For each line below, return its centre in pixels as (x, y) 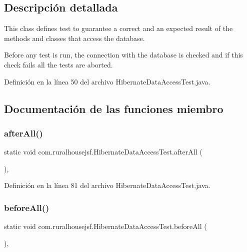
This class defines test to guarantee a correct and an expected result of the (118, 28)
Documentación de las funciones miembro (114, 108)
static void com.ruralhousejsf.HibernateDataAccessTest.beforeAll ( (105, 226)
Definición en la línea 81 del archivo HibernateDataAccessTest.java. (107, 185)
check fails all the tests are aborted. (58, 64)
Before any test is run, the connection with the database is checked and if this (123, 55)
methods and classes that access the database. (74, 38)
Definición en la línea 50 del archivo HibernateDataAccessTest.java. (107, 81)
